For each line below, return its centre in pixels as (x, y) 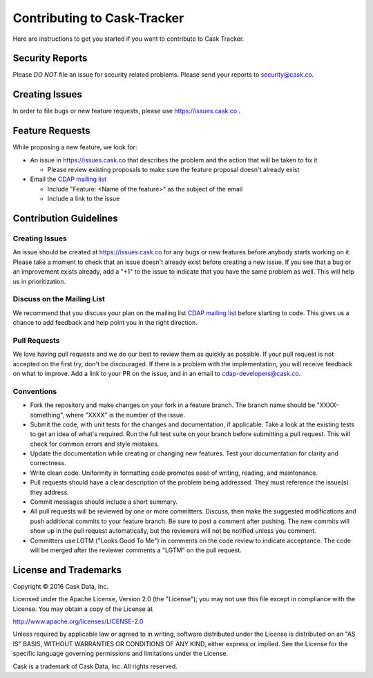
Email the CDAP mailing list (68, 179)
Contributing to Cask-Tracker (98, 18)
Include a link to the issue (84, 199)
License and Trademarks (67, 570)
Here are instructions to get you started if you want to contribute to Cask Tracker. (128, 39)
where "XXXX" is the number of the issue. (126, 415)
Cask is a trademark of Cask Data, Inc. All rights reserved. (95, 666)
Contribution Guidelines (66, 219)
